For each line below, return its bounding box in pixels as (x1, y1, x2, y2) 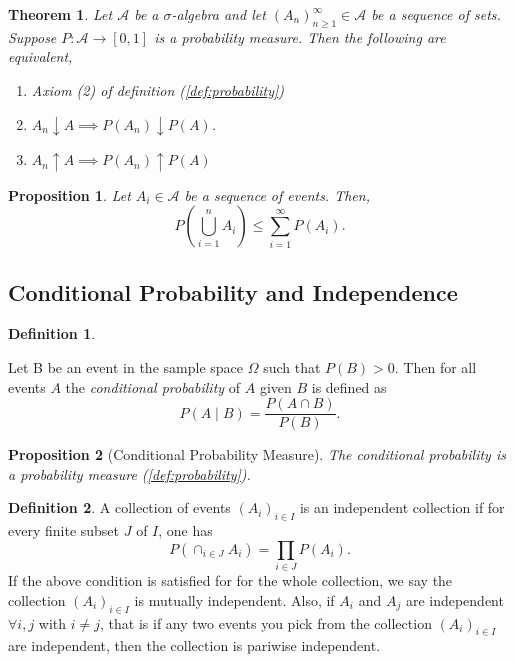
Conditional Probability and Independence (8, 276, 458, 307)
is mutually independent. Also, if (134, 589, 335, 610)
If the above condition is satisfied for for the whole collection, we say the (8, 570, 453, 591)
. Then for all (394, 356, 477, 377)
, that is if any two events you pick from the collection (100, 612, 432, 633)
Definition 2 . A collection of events (8, 497, 231, 518)
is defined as (311, 376, 387, 397)
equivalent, (8, 46, 73, 67)
